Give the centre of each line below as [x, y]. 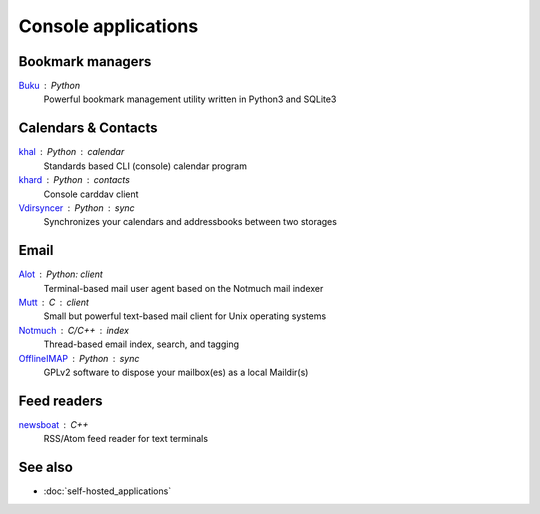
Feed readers [60, 400]
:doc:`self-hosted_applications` [107, 491]
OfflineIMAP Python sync [79, 358]
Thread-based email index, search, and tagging [141, 344]
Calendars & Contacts [88, 128]
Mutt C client [54, 302]
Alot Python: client [61, 274]
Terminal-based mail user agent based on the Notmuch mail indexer [183, 288]
